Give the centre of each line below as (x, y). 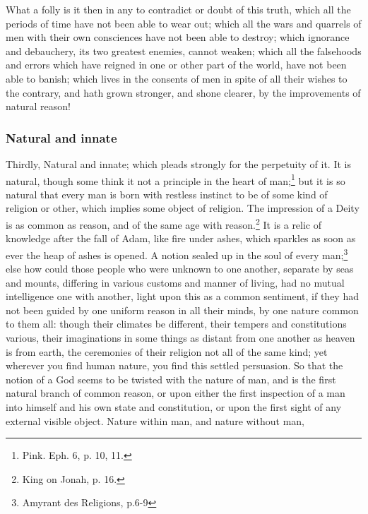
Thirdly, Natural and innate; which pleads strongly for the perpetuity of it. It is (178, 163)
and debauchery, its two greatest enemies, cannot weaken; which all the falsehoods (184, 50)
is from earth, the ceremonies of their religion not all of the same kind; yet (167, 351)
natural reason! (38, 106)
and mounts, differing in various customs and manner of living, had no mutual (175, 282)
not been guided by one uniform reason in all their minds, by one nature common (182, 310)
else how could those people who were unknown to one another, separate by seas (180, 269)
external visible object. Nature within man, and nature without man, (155, 420)
